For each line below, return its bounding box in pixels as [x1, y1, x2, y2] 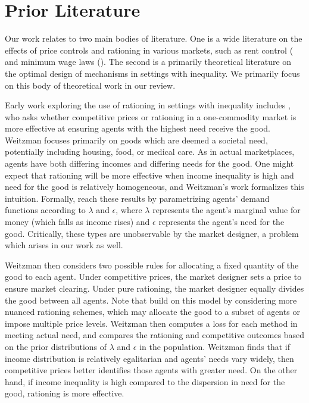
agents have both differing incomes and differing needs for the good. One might [5, 157, 294, 170]
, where [116, 204, 142, 216]
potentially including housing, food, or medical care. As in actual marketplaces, [5, 145, 295, 158]
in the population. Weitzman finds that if [139, 340, 291, 352]
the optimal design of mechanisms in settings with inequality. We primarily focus [5, 67, 300, 79]
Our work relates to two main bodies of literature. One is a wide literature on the [5, 32, 302, 45]
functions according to [5, 204, 86, 216]
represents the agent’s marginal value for [152, 204, 301, 216]
